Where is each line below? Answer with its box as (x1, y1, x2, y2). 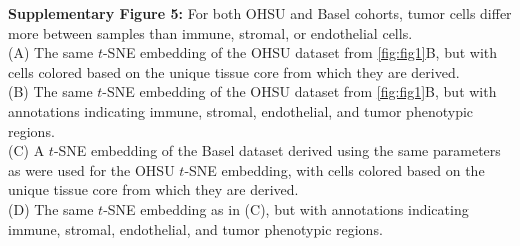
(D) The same (8, 198, 94, 219)
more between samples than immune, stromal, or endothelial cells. (8, 22, 413, 43)
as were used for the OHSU (8, 159, 175, 180)
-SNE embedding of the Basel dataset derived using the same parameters (53, 140, 501, 161)
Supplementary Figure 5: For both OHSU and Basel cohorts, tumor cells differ (8, 3, 512, 23)
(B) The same (8, 81, 93, 102)
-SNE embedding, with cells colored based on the (184, 159, 485, 180)
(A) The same (8, 42, 94, 63)
